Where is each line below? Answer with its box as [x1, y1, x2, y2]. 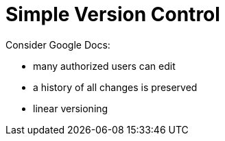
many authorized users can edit [33, 60, 176, 72]
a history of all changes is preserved [33, 81, 198, 93]
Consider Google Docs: [5, 38, 110, 51]
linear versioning [33, 102, 108, 114]
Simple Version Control [5, 3, 220, 26]
